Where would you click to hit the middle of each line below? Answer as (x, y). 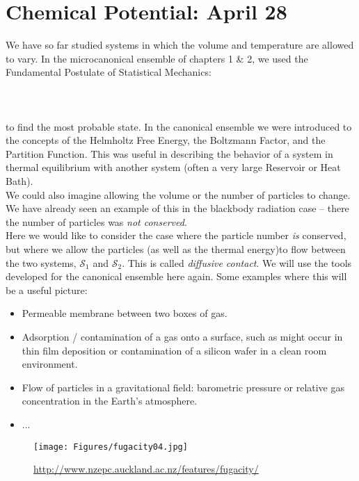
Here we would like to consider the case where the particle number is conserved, (176, 235)
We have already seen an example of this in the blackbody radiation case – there (177, 208)
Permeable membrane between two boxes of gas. (125, 313)
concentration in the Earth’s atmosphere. (110, 401)
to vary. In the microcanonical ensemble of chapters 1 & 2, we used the (157, 58)
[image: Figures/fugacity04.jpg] (111, 447)
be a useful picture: (47, 290)
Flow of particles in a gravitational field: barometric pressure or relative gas (183, 387)
